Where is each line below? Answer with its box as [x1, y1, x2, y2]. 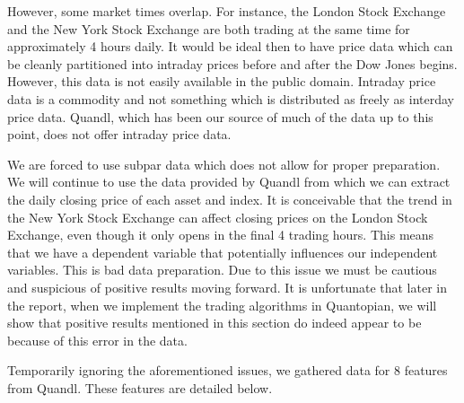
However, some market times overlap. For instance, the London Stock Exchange [7, 2, 446, 20]
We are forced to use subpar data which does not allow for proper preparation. [7, 154, 441, 173]
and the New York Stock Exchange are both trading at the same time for [7, 19, 410, 38]
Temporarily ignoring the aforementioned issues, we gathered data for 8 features [7, 361, 448, 380]
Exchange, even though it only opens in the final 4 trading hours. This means [7, 225, 434, 244]
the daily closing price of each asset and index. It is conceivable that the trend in [7, 189, 452, 208]
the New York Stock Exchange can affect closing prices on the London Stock [7, 207, 428, 226]
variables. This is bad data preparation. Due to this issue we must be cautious [7, 260, 437, 279]
